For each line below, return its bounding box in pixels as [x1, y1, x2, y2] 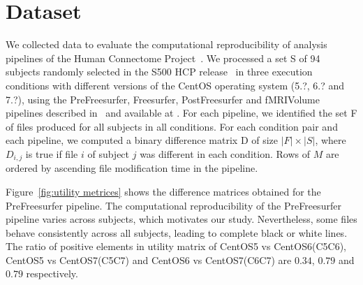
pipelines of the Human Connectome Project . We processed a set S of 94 [6, 50, 320, 65]
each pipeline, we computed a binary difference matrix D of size [6, 133, 279, 147]
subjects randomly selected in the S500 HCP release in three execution [6, 64, 313, 79]
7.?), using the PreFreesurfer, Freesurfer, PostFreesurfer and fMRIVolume [6, 92, 320, 106]
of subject [87, 146, 130, 161]
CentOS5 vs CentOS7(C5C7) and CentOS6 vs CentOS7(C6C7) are [6, 252, 292, 267]
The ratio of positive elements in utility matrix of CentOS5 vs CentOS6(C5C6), [6, 239, 346, 254]
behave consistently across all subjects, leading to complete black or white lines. [6, 225, 348, 240]
